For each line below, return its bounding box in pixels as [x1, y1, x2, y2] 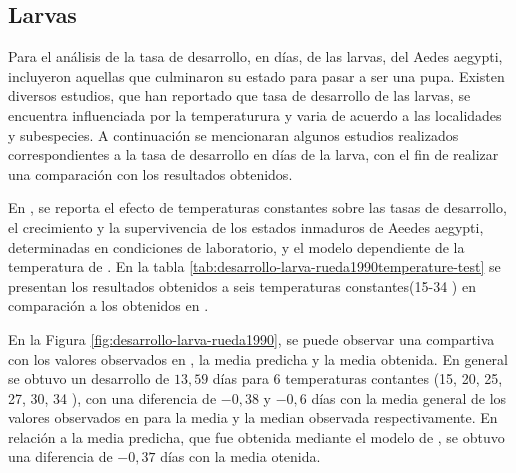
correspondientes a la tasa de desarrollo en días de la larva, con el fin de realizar [8, 144, 499, 165]
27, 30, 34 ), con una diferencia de [8, 387, 217, 408]
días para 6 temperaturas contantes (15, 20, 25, [212, 368, 503, 389]
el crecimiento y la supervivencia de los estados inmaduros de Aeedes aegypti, [8, 216, 484, 237]
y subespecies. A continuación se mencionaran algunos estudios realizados [8, 124, 459, 145]
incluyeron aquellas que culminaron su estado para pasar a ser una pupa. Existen [8, 65, 505, 86]
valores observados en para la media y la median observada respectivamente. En [8, 407, 498, 428]
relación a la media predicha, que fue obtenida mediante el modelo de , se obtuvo [8, 426, 505, 447]
